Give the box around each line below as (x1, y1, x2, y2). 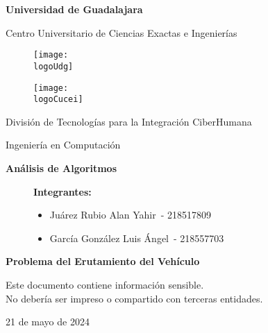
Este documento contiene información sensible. (6, 277, 204, 291)
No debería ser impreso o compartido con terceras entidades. (6, 291, 263, 305)
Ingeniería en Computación (6, 137, 121, 152)
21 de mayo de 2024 (6, 314, 90, 329)
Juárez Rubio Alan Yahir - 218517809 (49, 207, 212, 222)
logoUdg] (33, 61, 74, 71)
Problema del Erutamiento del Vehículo (6, 254, 200, 268)
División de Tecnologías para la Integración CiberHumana (6, 114, 252, 128)
